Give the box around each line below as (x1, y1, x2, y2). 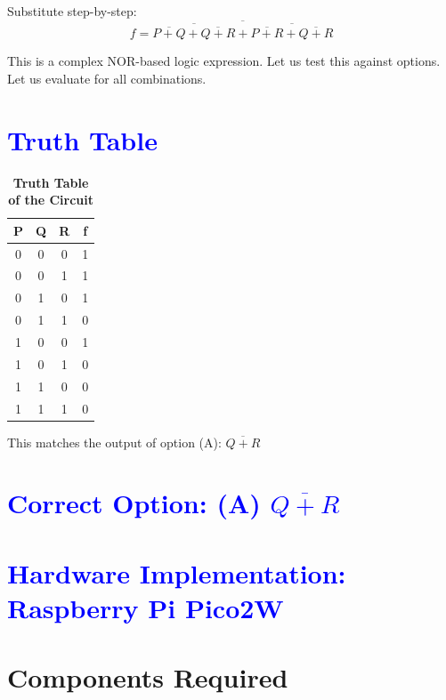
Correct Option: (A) (7, 485, 261, 521)
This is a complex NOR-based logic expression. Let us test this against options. (7, 52, 441, 70)
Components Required (7, 659, 288, 696)
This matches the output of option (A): (7, 432, 222, 451)
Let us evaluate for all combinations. (7, 68, 207, 87)
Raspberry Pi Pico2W (7, 589, 284, 625)
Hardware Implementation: (7, 554, 346, 591)
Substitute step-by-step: (7, 2, 137, 20)
